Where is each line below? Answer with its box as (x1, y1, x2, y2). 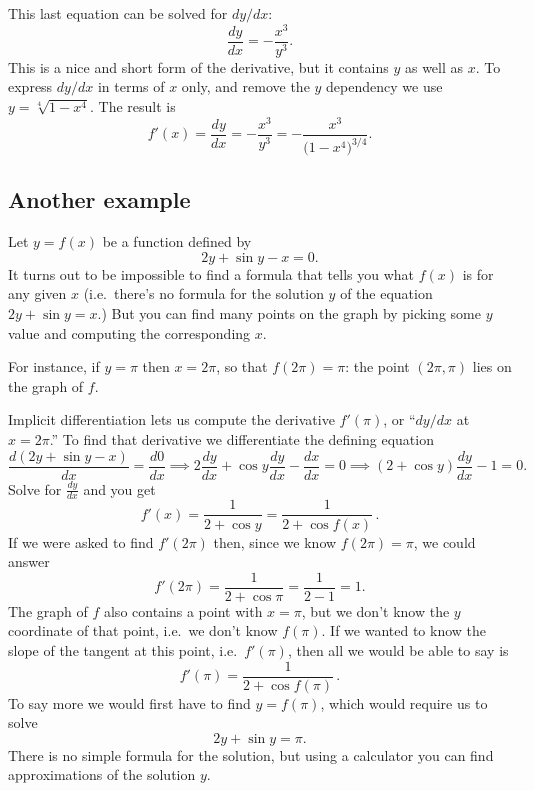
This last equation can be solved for (8, 3, 228, 23)
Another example (8, 184, 191, 215)
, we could (413, 531, 476, 552)
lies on (472, 356, 512, 377)
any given (8, 283, 67, 304)
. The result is (90, 95, 176, 116)
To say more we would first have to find (8, 692, 251, 713)
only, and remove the (181, 76, 310, 97)
